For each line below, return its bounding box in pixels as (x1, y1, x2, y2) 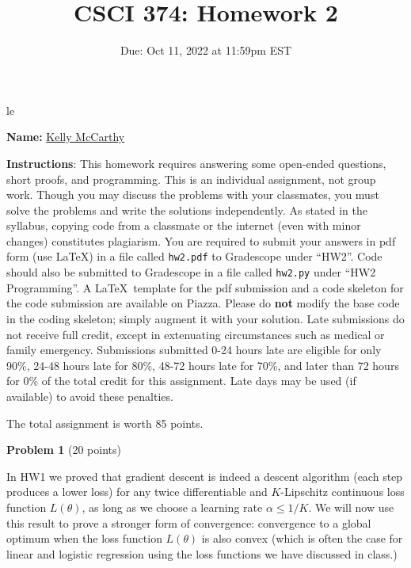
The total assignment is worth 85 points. (6, 414, 204, 431)
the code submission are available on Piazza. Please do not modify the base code (6, 295, 400, 311)
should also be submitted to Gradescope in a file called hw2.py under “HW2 (6, 264, 376, 280)
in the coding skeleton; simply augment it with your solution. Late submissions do (6, 310, 405, 326)
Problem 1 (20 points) (6, 441, 121, 458)
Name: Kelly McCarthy (6, 128, 125, 145)
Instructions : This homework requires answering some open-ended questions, (6, 154, 386, 171)
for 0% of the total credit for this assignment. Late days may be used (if (6, 372, 356, 389)
